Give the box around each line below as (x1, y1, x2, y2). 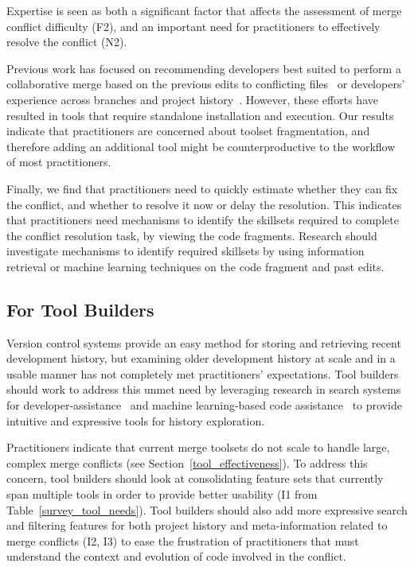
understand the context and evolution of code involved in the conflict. (6, 548, 346, 565)
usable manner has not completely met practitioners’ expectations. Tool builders (6, 365, 399, 382)
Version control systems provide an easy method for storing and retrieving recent (6, 334, 401, 351)
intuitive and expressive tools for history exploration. (6, 412, 265, 429)
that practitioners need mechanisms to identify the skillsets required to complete (6, 212, 399, 228)
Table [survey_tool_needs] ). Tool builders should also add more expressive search (6, 501, 408, 518)
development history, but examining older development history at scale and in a (6, 350, 396, 367)
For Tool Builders (6, 297, 154, 321)
